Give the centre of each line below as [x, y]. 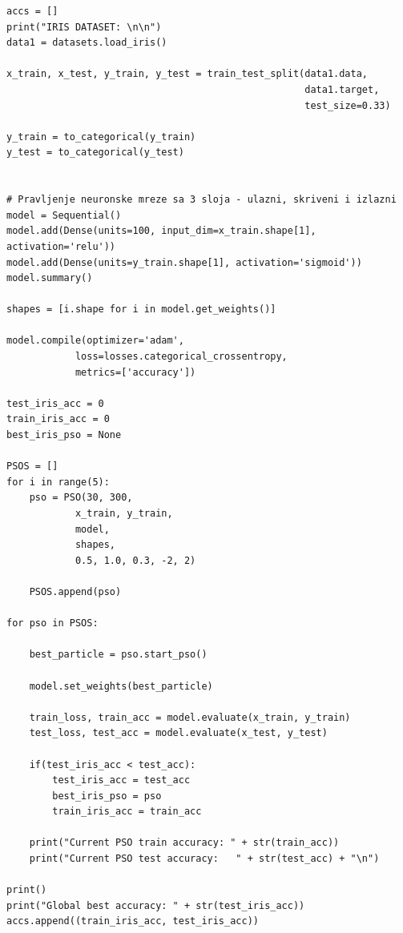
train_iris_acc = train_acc [127, 812]
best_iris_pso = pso [107, 796]
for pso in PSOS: [52, 623]
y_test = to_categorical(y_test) [95, 153]
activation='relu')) [61, 246]
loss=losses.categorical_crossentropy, [181, 357]
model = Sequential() [64, 215]
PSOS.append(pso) [75, 591]
